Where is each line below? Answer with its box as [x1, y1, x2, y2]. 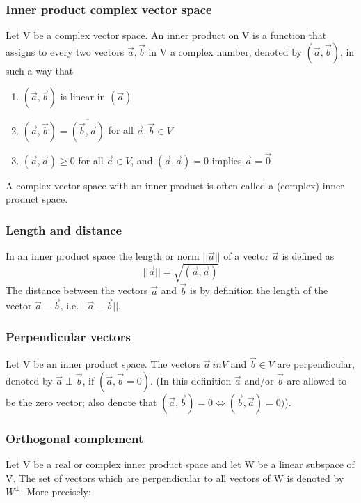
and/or [244, 373, 274, 388]
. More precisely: [20, 484, 91, 499]
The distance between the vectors [6, 283, 148, 297]
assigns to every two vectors [6, 44, 125, 59]
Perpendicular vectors [6, 327, 131, 345]
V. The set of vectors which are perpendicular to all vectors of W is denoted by [6, 470, 344, 485]
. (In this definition [150, 373, 232, 388]
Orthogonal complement [6, 429, 144, 447]
